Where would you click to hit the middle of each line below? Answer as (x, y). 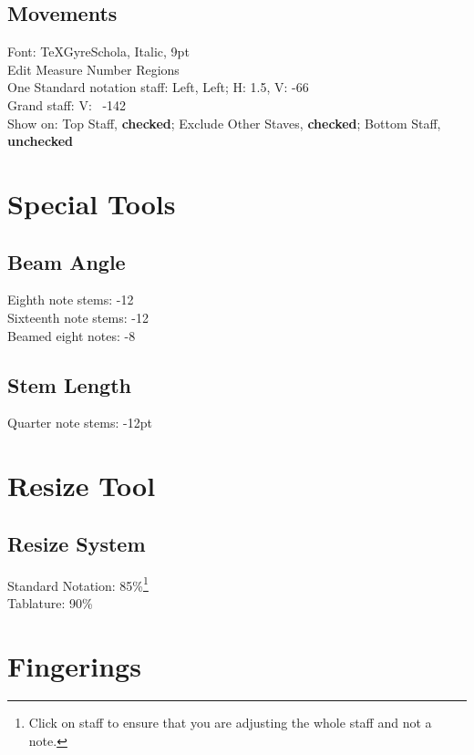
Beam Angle (67, 261)
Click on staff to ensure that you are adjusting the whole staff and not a (230, 723)
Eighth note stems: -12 (71, 300)
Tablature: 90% (50, 602)
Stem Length (69, 384)
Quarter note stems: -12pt (80, 423)
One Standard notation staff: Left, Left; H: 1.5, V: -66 (158, 87)
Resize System (77, 543)
